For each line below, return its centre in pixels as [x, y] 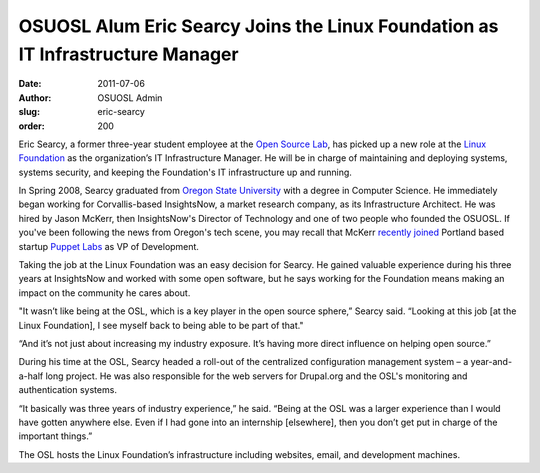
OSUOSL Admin [130, 97]
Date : [30, 84]
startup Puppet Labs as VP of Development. [109, 246]
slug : [29, 112]
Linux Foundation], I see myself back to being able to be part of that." [161, 325]
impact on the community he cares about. [104, 292]
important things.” [55, 436]
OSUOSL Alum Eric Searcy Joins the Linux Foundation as [258, 26]
